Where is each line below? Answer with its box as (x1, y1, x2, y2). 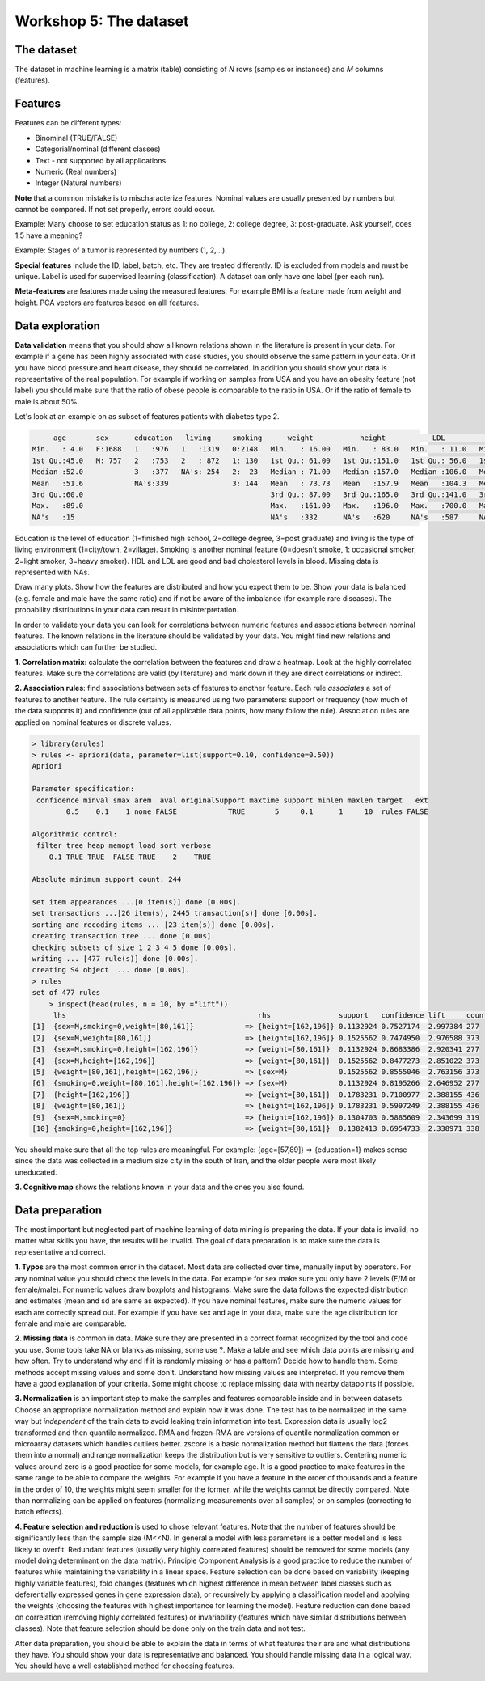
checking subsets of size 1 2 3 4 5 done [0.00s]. (32, 942, 238, 952)
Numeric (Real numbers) (35, 167, 117, 176)
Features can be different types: (15, 118, 122, 128)
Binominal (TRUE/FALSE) (35, 133, 118, 142)
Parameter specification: (32, 785, 135, 794)
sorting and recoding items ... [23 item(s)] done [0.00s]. (32, 920, 276, 929)
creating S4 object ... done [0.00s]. (32, 965, 190, 975)
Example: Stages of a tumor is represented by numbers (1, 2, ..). (15, 245, 228, 255)
